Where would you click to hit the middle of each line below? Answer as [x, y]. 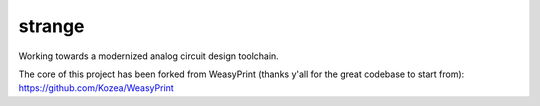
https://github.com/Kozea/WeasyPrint [96, 88]
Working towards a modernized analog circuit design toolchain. [148, 56]
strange [51, 26]
